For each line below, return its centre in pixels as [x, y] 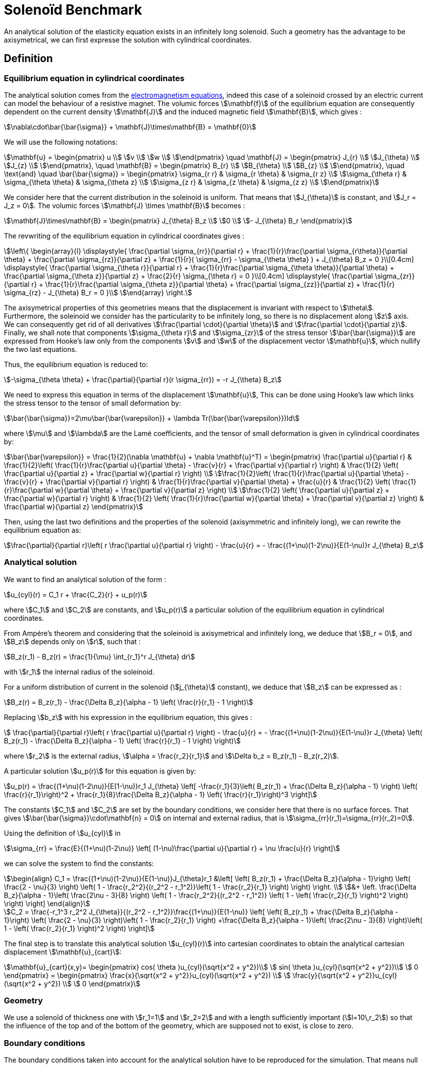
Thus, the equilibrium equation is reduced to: [76, 364]
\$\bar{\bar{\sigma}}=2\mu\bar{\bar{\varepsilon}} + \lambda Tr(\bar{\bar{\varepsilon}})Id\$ [152, 418]
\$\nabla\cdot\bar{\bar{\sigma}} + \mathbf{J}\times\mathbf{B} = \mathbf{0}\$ [130, 127]
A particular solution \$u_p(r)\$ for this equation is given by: [100, 771]
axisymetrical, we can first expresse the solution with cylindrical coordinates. [128, 40]
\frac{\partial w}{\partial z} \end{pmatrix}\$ [74, 506]
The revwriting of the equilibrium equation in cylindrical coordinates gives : [124, 236]
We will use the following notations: [61, 142]
